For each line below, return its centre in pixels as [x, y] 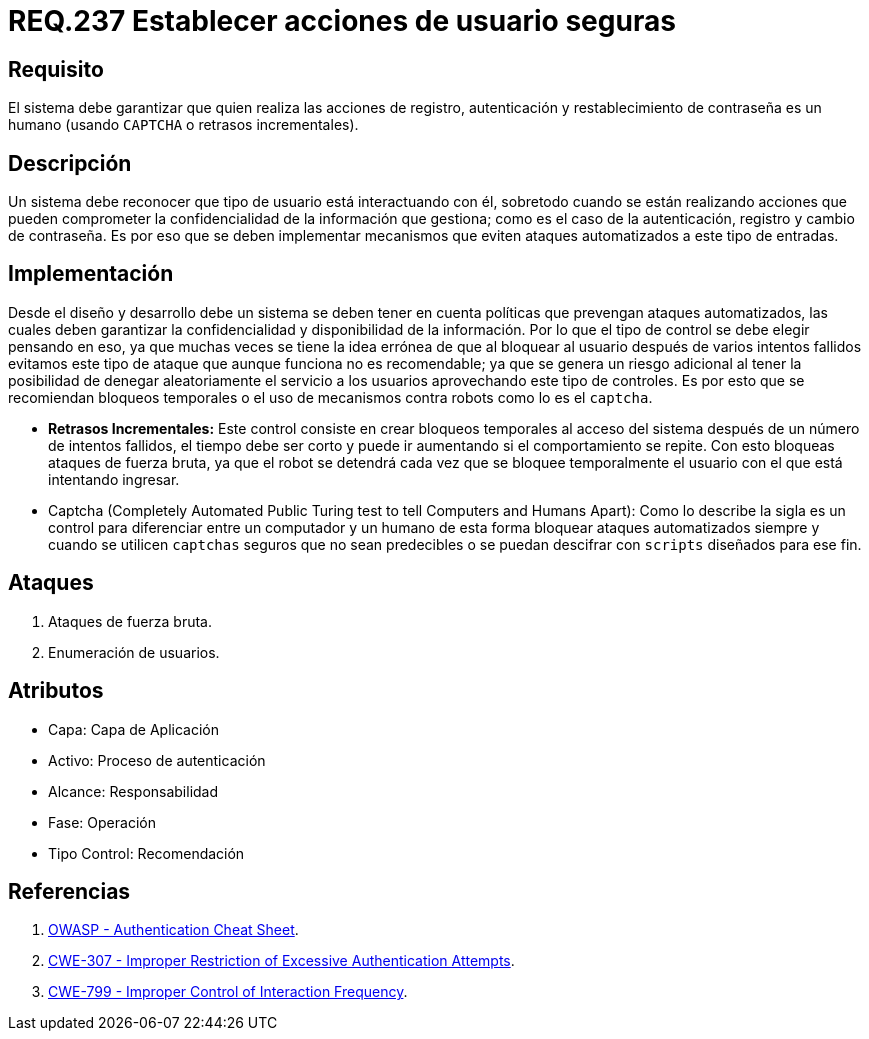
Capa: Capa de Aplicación [133, 729]
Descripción [70, 163]
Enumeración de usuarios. [134, 652]
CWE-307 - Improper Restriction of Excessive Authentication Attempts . [281, 961]
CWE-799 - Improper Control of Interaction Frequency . [228, 992]
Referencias [69, 891]
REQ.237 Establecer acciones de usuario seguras [342, 21]
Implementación [91, 274]
